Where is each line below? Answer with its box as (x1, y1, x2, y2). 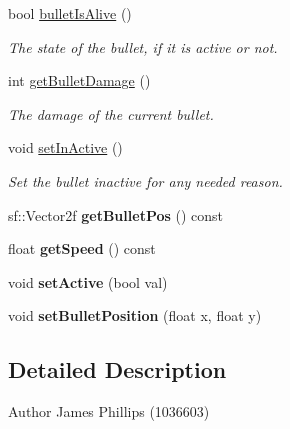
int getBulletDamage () (8, 70, 151, 91)
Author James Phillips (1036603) (8, 401, 210, 422)
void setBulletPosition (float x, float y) (8, 305, 262, 326)
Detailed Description (8, 354, 227, 385)
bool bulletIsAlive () (8, 3, 132, 23)
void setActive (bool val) (8, 271, 168, 292)
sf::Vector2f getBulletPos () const (8, 204, 224, 225)
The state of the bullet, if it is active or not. (8, 36, 278, 57)
